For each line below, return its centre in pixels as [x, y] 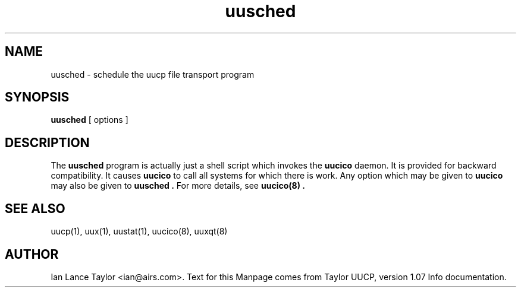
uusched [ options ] [90, 120]
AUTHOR [32, 254]
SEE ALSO [35, 208]
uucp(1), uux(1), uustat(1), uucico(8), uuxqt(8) [139, 231]
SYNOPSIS [37, 97]
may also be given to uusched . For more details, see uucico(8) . [178, 186]
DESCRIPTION [47, 142]
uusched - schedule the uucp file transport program [153, 74]
